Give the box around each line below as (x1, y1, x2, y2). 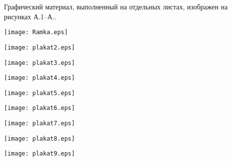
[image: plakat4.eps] (4, 74, 75, 82)
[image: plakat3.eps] (4, 59, 75, 66)
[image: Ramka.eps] (4, 29, 68, 36)
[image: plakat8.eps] (4, 135, 75, 142)
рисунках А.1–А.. (4, 11, 57, 21)
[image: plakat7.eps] (4, 120, 75, 127)
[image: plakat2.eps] (4, 44, 75, 51)
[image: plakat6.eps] (4, 105, 75, 112)
